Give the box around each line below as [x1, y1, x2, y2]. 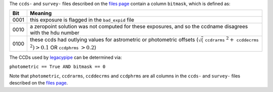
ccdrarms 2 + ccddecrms [205, 36, 259, 43]
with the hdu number [30, 29, 79, 36]
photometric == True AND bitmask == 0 [9, 64, 106, 70]
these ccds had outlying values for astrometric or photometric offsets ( [30, 36, 199, 43]
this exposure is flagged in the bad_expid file [30, 17, 134, 24]
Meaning [30, 10, 52, 17]
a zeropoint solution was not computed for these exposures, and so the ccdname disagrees [30, 23, 248, 30]
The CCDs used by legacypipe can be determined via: [9, 54, 122, 60]
